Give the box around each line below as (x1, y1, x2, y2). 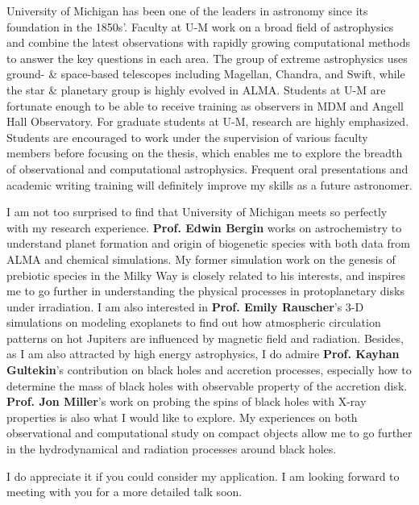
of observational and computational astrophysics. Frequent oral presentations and (6, 160, 409, 177)
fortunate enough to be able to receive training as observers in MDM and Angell (6, 97, 404, 114)
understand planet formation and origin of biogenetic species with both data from (6, 235, 410, 252)
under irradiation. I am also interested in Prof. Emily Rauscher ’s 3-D (6, 298, 364, 315)
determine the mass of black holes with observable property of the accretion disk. (6, 377, 408, 394)
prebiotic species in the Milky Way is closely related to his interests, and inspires (6, 266, 405, 283)
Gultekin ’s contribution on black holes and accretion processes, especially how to (6, 361, 412, 378)
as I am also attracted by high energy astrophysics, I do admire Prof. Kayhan (6, 345, 400, 362)
